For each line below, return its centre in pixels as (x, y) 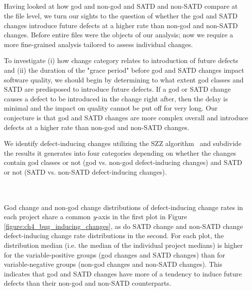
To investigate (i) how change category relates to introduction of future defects (121, 60)
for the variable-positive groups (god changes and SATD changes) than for (115, 254)
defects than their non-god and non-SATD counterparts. (88, 283)
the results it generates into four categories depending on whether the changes (120, 153)
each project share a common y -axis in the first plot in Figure (96, 217)
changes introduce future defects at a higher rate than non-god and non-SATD (121, 25)
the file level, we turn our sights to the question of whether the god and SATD (121, 15)
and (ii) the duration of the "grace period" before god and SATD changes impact (124, 70)
